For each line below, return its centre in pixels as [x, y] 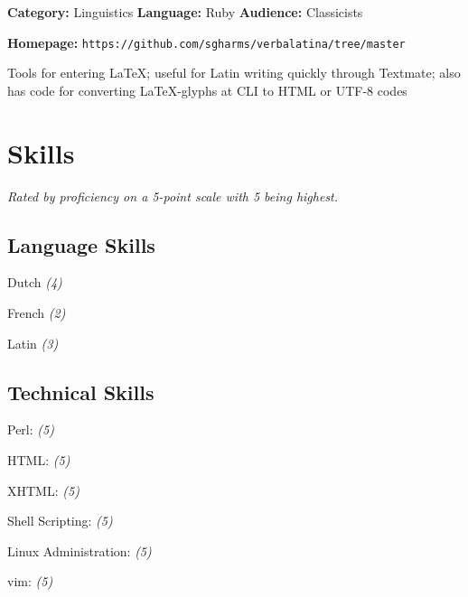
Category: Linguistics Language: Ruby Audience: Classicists [185, 12]
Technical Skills [81, 392]
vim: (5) [30, 581]
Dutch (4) [35, 282]
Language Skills [81, 244]
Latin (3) [33, 343]
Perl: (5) [31, 429]
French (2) [37, 312]
